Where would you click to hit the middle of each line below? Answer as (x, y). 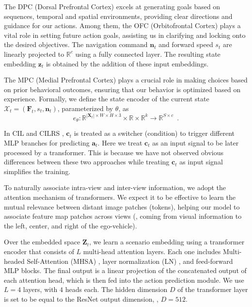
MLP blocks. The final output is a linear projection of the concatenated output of (125, 270)
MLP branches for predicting (47, 143)
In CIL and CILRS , (34, 133)
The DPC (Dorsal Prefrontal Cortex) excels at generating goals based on (112, 6)
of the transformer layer (213, 289)
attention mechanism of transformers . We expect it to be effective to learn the (120, 197)
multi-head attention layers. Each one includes (152, 251)
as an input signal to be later (196, 143)
